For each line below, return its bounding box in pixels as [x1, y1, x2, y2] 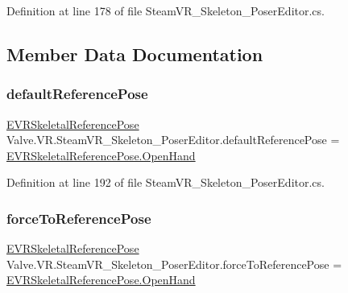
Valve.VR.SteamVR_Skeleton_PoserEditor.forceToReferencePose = [6, 255, 342, 272]
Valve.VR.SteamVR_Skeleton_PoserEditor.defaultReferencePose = [6, 131, 340, 148]
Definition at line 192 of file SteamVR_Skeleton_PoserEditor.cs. [6, 174, 325, 191]
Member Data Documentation [6, 41, 263, 66]
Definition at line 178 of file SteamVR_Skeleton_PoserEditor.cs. [6, 2, 325, 19]
